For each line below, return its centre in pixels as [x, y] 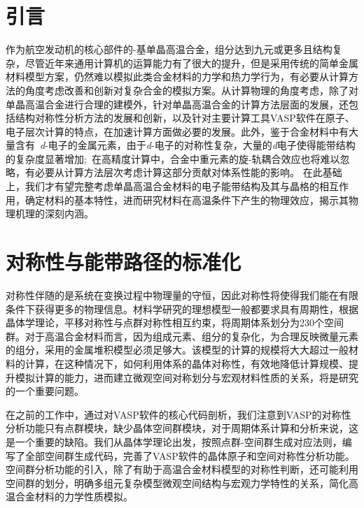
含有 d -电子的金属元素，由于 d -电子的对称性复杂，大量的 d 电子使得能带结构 [185, 145]
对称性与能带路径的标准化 [124, 262]
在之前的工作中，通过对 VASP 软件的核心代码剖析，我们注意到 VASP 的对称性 [178, 414]
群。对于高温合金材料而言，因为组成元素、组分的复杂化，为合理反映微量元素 [182, 336]
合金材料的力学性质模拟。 [74, 496]
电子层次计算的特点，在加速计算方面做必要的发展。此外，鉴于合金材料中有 [177, 131]
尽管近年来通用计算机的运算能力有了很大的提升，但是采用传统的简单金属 [191, 63]
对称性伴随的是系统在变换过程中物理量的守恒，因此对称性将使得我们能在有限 [182, 295]
